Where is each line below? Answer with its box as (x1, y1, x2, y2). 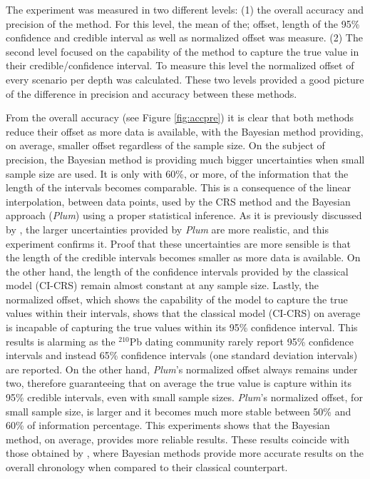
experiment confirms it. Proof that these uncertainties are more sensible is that (6, 236, 351, 251)
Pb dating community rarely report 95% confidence (129, 333, 354, 348)
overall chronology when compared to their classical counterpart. (6, 460, 288, 474)
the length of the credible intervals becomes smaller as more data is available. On (6, 250, 361, 265)
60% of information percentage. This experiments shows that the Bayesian (6, 418, 330, 433)
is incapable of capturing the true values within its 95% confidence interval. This (6, 320, 358, 335)
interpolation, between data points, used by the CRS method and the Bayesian (6, 193, 351, 208)
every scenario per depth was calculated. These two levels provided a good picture (6, 71, 364, 86)
